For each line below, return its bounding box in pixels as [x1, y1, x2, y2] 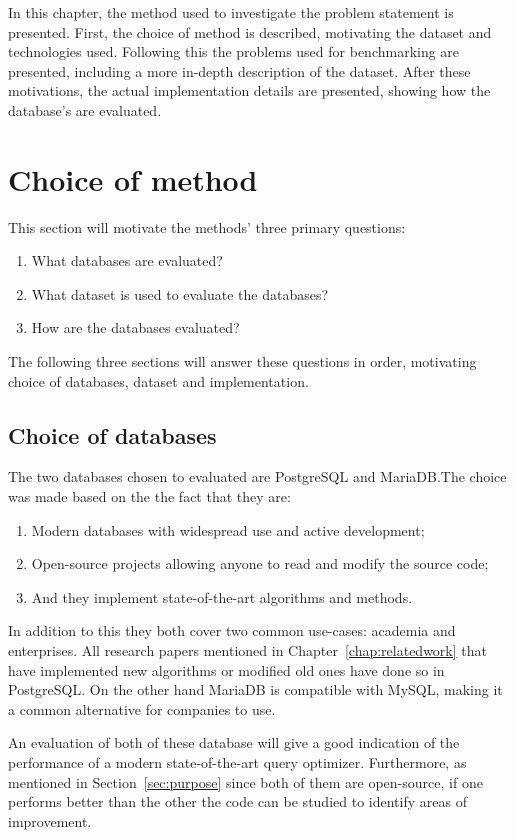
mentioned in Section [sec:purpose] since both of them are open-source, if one [8, 771, 483, 792]
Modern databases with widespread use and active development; [31, 519, 425, 540]
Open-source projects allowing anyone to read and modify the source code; [31, 553, 489, 574]
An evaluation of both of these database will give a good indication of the [8, 732, 460, 753]
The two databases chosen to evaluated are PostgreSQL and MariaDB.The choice [8, 466, 507, 487]
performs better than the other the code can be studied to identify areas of [8, 791, 467, 812]
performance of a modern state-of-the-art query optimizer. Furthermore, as [8, 751, 467, 772]
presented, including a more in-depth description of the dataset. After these [8, 60, 471, 81]
